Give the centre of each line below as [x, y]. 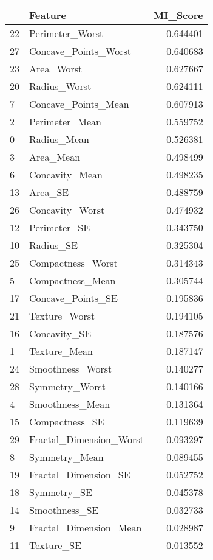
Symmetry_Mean [66, 457]
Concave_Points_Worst [80, 51]
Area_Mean [55, 157]
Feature [48, 15]
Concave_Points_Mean [79, 104]
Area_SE [49, 192]
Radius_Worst [60, 86]
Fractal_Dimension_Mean [86, 527]
